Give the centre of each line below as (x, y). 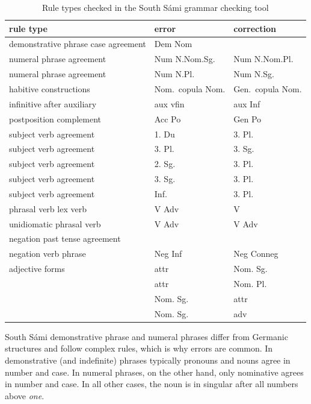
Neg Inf (168, 254)
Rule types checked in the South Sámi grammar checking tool (155, 7)
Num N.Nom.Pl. (263, 59)
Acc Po (168, 118)
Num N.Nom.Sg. (185, 59)
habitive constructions (50, 88)
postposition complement (55, 118)
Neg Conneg (256, 254)
